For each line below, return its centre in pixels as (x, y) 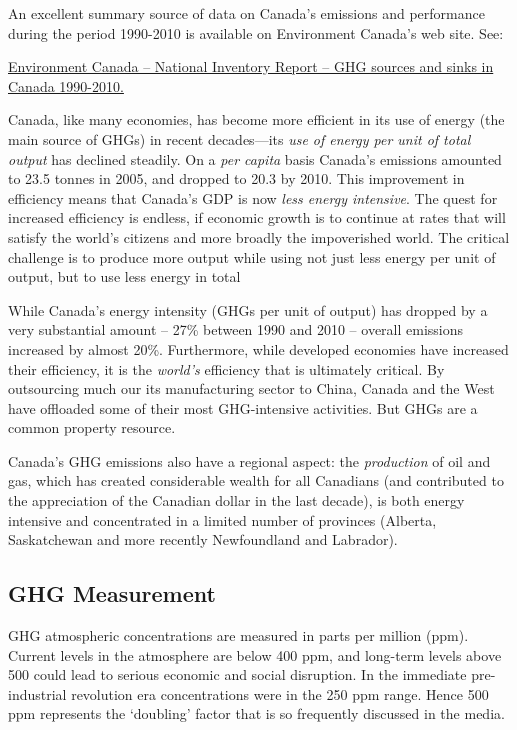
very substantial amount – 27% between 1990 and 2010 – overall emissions (236, 329)
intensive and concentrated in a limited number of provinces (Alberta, (222, 519)
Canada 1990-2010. (66, 85)
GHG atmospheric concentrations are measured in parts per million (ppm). (238, 635)
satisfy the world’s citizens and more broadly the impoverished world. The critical (259, 236)
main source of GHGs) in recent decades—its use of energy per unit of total (239, 138)
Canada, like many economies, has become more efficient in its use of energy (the (256, 119)
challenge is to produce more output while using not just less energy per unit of (252, 256)
